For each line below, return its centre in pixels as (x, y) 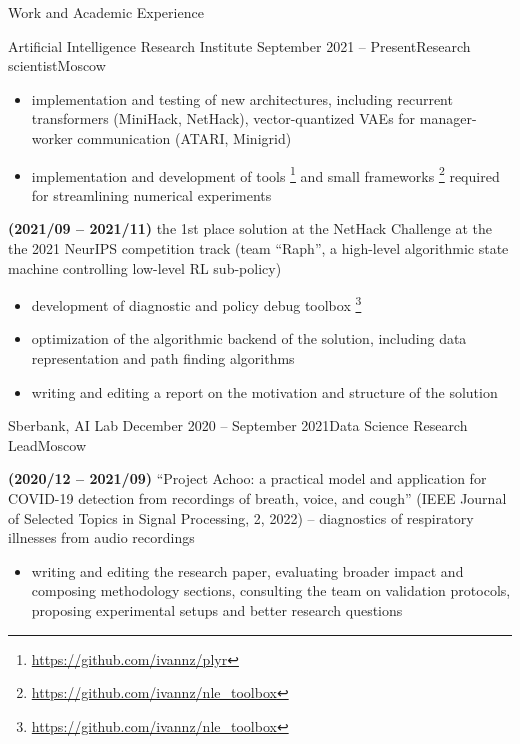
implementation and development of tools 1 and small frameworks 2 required (265, 174)
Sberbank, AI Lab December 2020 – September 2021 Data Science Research (238, 425)
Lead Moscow (47, 444)
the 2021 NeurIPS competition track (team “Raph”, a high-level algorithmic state (258, 248)
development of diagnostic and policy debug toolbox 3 (196, 303)
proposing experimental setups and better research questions (217, 609)
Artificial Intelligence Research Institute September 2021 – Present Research (239, 45)
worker (52, 137)
